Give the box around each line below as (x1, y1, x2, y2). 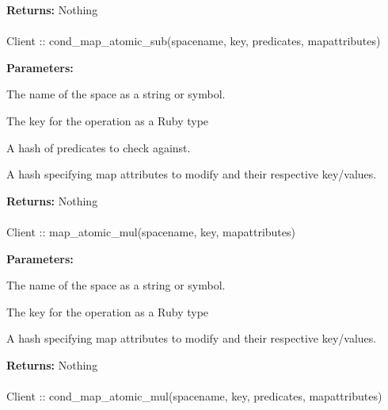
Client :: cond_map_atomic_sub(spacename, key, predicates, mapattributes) (6, 33, 381, 49)
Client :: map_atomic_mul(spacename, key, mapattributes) (6, 223, 295, 239)
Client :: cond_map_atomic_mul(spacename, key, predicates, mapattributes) (6, 388, 382, 404)
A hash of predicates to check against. (6, 139, 191, 155)
